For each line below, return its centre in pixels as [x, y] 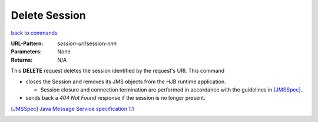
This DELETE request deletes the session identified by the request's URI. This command [118, 71]
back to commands [34, 33]
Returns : [22, 60]
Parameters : [26, 52]
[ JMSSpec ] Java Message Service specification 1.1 [72, 109]
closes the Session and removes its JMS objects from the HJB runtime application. [126, 82]
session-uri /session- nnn [87, 43]
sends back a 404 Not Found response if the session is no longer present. [115, 98]
